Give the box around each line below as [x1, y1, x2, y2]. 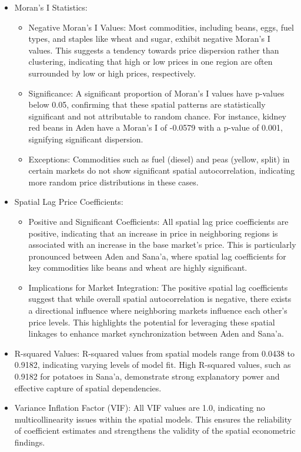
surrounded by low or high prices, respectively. [28, 67, 196, 79]
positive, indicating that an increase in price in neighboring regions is [28, 227, 278, 239]
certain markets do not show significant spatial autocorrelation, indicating [28, 164, 295, 177]
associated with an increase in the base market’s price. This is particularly [28, 238, 296, 251]
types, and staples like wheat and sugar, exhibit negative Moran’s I [28, 32, 270, 45]
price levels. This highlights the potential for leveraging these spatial [28, 315, 275, 328]
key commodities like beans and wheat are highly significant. [28, 261, 248, 274]
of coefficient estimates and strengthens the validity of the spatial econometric [14, 424, 296, 437]
